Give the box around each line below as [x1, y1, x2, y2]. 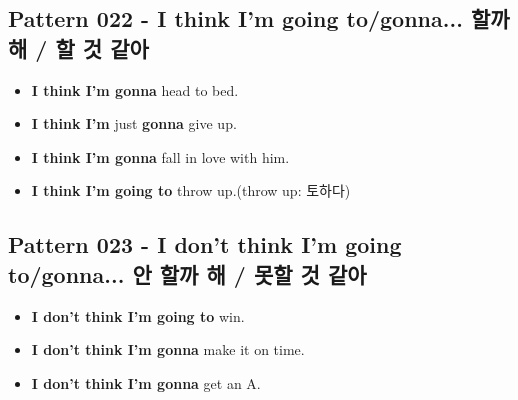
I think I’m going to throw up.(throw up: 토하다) [31, 180, 351, 201]
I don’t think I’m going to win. [31, 305, 245, 326]
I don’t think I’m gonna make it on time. [31, 339, 305, 360]
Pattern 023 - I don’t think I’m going [8, 229, 402, 260]
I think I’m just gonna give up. [31, 113, 237, 134]
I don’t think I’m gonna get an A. [31, 372, 261, 393]
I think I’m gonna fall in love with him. [31, 146, 290, 167]
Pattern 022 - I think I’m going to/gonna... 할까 [8, 3, 510, 34]
